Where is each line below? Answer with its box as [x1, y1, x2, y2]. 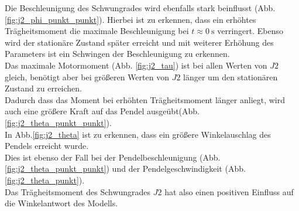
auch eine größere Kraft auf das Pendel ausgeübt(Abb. [5, 105, 200, 117]
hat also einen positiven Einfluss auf [164, 185, 294, 198]
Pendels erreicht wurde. [5, 139, 89, 152]
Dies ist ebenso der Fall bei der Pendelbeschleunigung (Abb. [5, 151, 221, 163]
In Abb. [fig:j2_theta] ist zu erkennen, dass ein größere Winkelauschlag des [5, 128, 271, 140]
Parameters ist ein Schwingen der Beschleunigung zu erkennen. [5, 47, 230, 60]
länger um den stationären [183, 70, 278, 83]
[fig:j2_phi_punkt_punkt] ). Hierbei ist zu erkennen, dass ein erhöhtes [5, 13, 256, 25]
